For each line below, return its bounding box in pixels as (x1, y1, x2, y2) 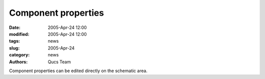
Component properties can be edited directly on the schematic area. (9, 68, 148, 74)
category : (9, 52, 30, 58)
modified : (9, 31, 29, 37)
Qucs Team (48, 59, 71, 65)
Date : (9, 25, 21, 30)
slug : (9, 45, 20, 51)
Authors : (9, 59, 28, 65)
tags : (9, 38, 20, 44)
